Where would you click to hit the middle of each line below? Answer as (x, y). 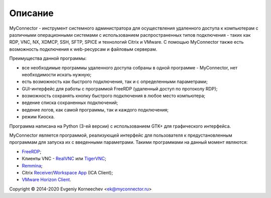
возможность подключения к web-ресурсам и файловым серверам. (83, 49)
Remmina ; (32, 165)
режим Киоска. (38, 117)
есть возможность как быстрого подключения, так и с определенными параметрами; (115, 82)
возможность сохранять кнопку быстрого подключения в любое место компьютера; (114, 96)
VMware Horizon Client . (46, 180)
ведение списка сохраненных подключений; (70, 103)
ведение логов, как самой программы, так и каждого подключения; (95, 110)
